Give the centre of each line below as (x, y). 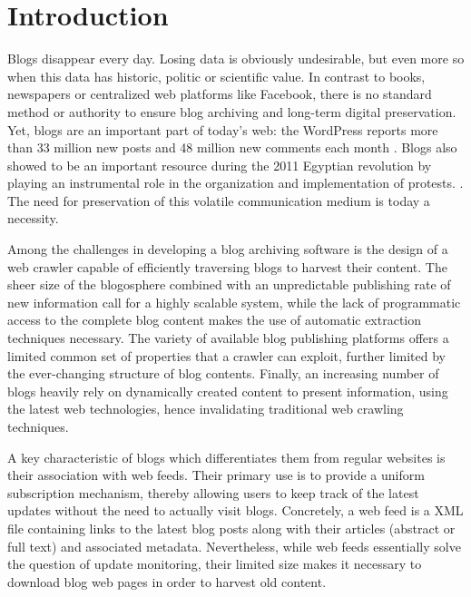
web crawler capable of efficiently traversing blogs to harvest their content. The (227, 266)
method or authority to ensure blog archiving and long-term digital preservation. (232, 111)
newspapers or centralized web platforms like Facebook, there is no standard (220, 94)
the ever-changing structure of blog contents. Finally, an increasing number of (223, 373)
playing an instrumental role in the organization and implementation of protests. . (235, 183)
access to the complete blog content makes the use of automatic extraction (215, 320)
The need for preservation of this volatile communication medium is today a (219, 200)
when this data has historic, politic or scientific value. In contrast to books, (216, 76)
